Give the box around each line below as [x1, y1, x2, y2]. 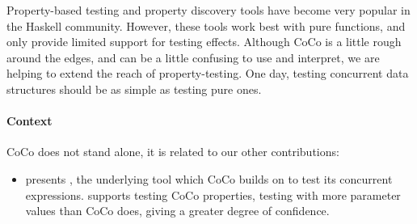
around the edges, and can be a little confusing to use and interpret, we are [6, 49, 380, 66]
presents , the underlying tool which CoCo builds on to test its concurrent [25, 170, 393, 187]
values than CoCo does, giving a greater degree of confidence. [25, 202, 330, 219]
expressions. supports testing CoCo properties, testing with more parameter [25, 186, 401, 203]
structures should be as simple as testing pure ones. [6, 80, 262, 97]
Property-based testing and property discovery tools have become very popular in [6, 2, 411, 18]
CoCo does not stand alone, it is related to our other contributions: [6, 143, 339, 160]
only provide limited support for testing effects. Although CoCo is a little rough [6, 33, 402, 50]
